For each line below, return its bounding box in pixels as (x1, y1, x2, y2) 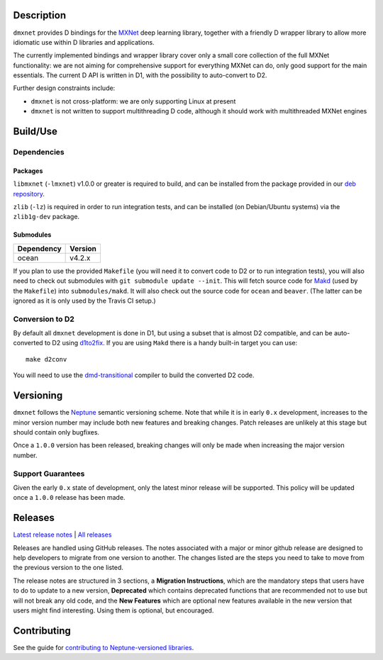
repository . (13, 189, 45, 198)
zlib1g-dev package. (13, 213, 80, 221)
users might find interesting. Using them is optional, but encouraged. (13, 606, 214, 615)
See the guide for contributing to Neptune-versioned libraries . (13, 643, 194, 651)
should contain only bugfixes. (13, 427, 99, 436)
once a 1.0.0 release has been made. (13, 493, 126, 502)
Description (13, 9, 67, 21)
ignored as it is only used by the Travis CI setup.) (13, 296, 156, 305)
